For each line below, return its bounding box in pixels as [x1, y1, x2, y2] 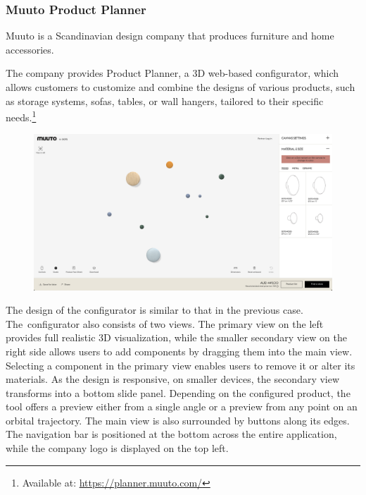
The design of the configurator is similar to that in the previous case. [6, 302, 303, 317]
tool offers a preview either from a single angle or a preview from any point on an [6, 399, 358, 414]
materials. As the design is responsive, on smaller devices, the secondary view [6, 372, 340, 386]
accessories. [6, 42, 54, 56]
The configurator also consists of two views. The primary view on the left [6, 316, 324, 331]
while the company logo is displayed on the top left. [6, 441, 229, 456]
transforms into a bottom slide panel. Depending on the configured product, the [6, 385, 351, 400]
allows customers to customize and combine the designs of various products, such [6, 80, 355, 94]
